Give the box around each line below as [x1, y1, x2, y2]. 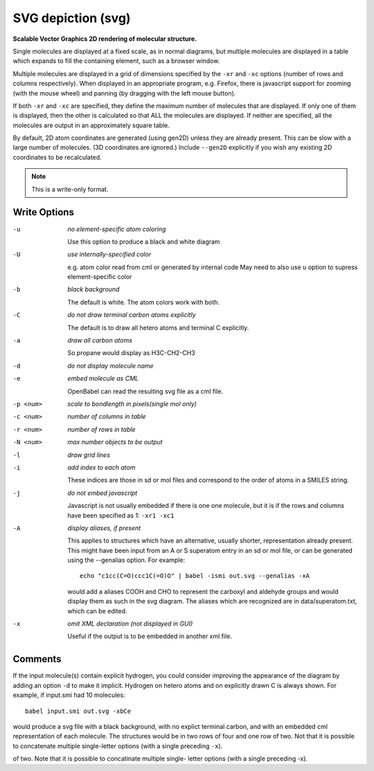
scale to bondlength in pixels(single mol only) [67, 400, 197, 408]
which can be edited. [67, 606, 127, 615]
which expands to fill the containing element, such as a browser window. [12, 57, 220, 65]
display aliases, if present [67, 523, 141, 532]
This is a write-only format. [31, 185, 109, 193]
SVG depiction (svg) [12, 10, 131, 26]
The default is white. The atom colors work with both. [67, 298, 220, 306]
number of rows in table [67, 425, 136, 433]
